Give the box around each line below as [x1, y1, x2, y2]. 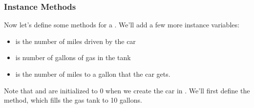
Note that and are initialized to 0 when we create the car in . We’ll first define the [4, 85, 250, 95]
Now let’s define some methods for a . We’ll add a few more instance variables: [4, 20, 239, 30]
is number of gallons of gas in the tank [15, 52, 131, 63]
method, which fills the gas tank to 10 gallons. [4, 95, 142, 105]
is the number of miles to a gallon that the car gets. [15, 69, 170, 79]
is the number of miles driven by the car [15, 36, 136, 46]
